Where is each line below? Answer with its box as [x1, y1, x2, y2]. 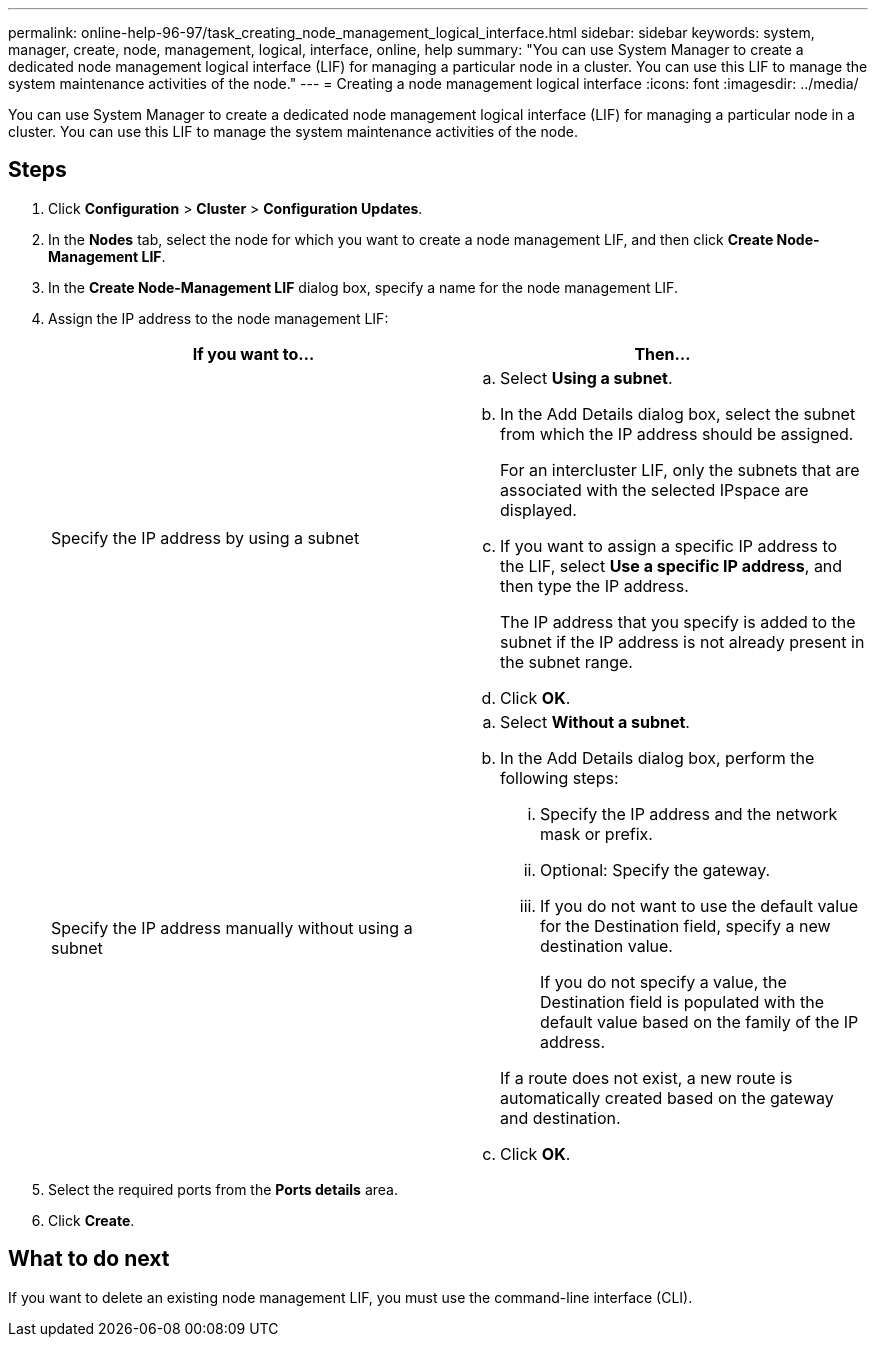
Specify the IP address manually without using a [51, 917, 413, 938]
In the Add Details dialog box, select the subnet [500, 403, 856, 424]
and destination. [500, 1107, 621, 1128]
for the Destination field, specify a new [540, 915, 831, 936]
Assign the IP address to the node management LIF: [48, 309, 389, 327]
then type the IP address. [500, 575, 689, 596]
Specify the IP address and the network [540, 803, 838, 824]
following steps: [500, 767, 619, 788]
